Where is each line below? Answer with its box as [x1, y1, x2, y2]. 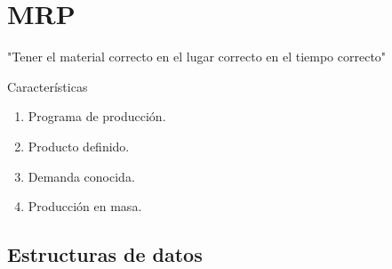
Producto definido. [28, 136, 130, 155]
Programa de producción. [28, 107, 166, 126]
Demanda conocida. [28, 167, 135, 185]
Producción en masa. [28, 197, 142, 216]
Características [7, 77, 88, 95]
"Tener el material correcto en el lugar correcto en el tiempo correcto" [7, 47, 387, 66]
